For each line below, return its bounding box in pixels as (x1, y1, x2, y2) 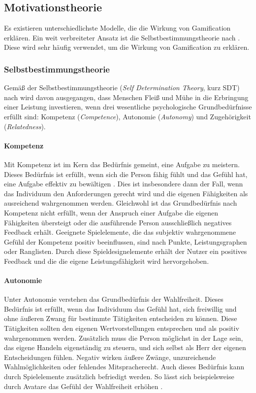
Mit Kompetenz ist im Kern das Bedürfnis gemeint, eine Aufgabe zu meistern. (4, 159, 240, 169)
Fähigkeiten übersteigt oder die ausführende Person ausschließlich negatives (4, 217, 232, 227)
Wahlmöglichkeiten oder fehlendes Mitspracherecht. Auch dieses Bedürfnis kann (4, 361, 245, 372)
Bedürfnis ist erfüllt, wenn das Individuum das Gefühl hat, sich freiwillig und (4, 303, 237, 314)
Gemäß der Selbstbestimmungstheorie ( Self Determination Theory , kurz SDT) (4, 82, 240, 93)
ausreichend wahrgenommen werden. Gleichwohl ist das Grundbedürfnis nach (4, 198, 237, 208)
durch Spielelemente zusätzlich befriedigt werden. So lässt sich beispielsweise (4, 371, 234, 382)
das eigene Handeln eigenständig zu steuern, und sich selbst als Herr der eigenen (4, 342, 246, 353)
